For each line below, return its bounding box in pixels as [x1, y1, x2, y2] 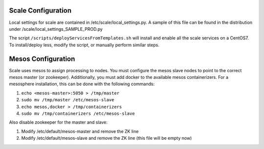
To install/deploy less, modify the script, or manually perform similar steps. [9, 42, 160, 48]
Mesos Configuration [9, 55, 75, 63]
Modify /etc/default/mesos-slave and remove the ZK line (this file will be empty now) [21, 135, 192, 141]
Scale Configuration [9, 6, 72, 15]
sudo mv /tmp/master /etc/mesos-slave [21, 97, 114, 103]
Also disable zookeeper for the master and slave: [9, 119, 108, 125]
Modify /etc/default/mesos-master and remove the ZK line [21, 128, 139, 134]
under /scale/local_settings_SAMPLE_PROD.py [9, 26, 103, 32]
